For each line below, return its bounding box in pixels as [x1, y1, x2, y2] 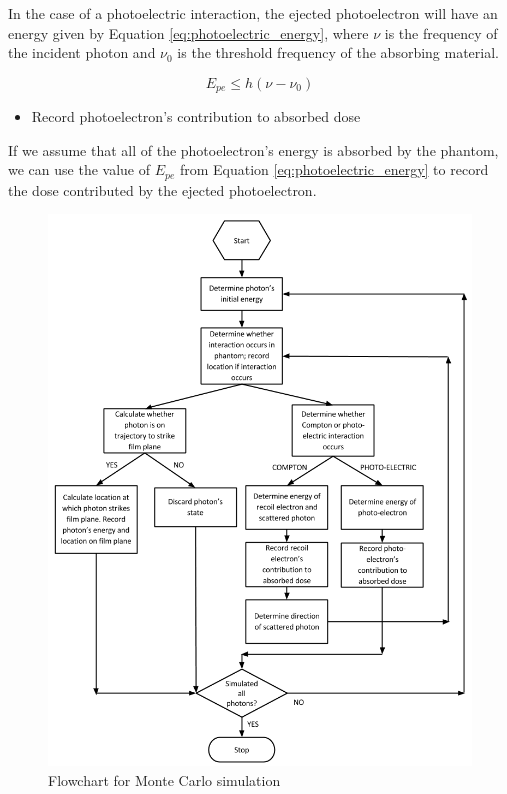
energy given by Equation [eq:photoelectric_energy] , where [8, 22, 369, 43]
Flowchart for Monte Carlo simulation [48, 769, 281, 790]
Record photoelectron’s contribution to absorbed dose [31, 106, 361, 127]
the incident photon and [8, 42, 156, 63]
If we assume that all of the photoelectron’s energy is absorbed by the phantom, [8, 139, 499, 160]
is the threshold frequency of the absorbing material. [177, 42, 499, 63]
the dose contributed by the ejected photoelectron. [8, 179, 317, 200]
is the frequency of [384, 22, 498, 43]
